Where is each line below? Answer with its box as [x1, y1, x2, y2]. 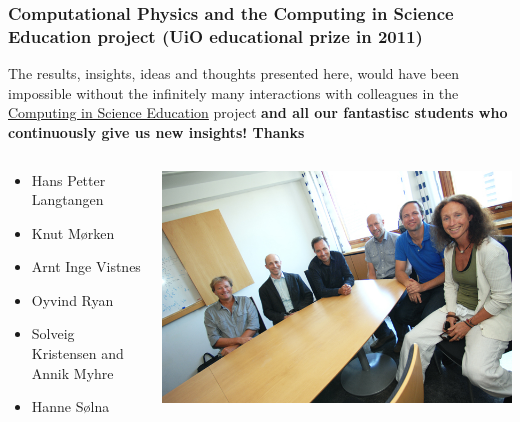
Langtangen [31, 189, 104, 210]
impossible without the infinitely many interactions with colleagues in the [8, 82, 459, 103]
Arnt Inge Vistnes [31, 256, 141, 277]
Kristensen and [31, 343, 124, 364]
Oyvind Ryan [31, 289, 114, 310]
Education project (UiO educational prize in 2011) [8, 23, 423, 48]
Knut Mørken [31, 222, 115, 243]
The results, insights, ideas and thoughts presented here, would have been [8, 63, 459, 84]
